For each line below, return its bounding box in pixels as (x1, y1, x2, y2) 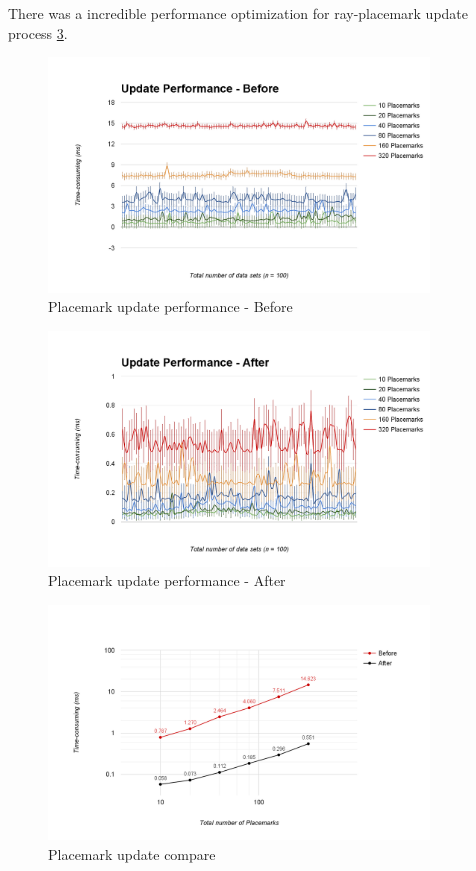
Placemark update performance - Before (48, 296, 293, 317)
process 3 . (8, 22, 68, 43)
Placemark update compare (48, 844, 216, 865)
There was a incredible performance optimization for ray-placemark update (8, 3, 469, 23)
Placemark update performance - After (48, 570, 286, 591)
